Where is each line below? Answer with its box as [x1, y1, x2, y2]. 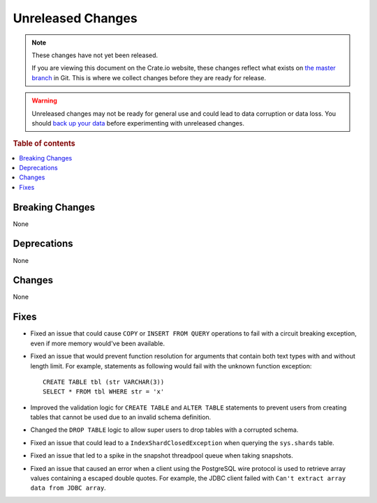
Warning [31, 96, 57, 105]
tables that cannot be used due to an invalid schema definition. [30, 413, 212, 421]
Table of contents [13, 139, 76, 149]
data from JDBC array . [30, 483, 106, 492]
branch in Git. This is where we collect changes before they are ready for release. [31, 73, 267, 82]
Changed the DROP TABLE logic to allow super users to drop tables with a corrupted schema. [30, 426, 299, 434]
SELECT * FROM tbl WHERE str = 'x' [43, 388, 165, 396]
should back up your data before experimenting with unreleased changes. [31, 119, 244, 127]
